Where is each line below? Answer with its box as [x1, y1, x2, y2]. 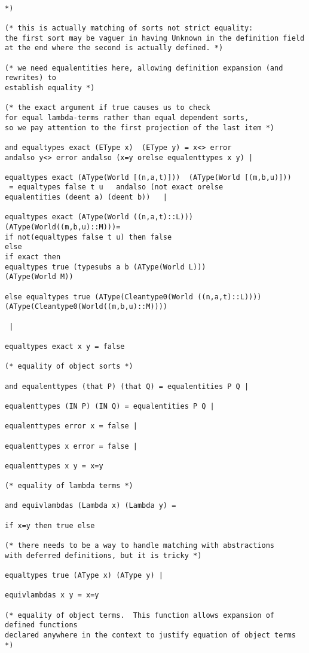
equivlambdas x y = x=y [5, 591, 99, 600]
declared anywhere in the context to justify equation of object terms [5, 631, 296, 639]
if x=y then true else [5, 521, 95, 530]
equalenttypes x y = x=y [5, 461, 103, 470]
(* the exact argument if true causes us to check [5, 103, 210, 112]
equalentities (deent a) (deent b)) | [5, 193, 168, 202]
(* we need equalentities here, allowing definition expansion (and [5, 63, 283, 72]
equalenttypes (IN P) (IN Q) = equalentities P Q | [5, 401, 215, 410]
